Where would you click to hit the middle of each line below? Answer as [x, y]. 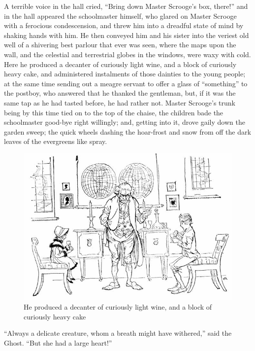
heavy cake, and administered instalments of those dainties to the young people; [125, 74]
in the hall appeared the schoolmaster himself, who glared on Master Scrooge [120, 16]
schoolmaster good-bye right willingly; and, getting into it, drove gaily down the [125, 122]
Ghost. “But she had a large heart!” [58, 342]
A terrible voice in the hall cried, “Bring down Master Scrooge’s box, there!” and [126, 6]
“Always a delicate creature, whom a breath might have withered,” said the [118, 333]
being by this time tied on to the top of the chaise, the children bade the [114, 112]
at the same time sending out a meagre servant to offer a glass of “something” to [126, 83]
